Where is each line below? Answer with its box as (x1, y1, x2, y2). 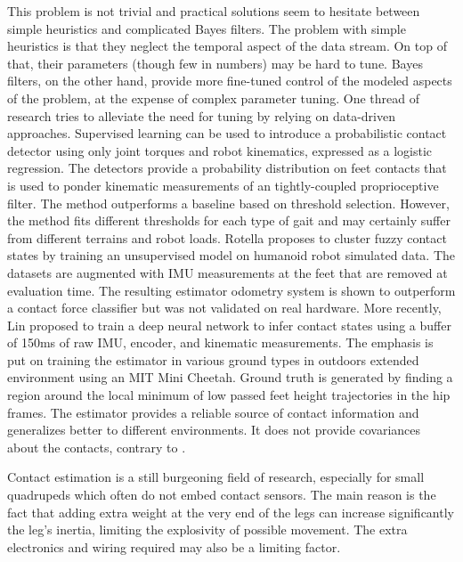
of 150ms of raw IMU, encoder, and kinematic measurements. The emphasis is (7, 333, 434, 352)
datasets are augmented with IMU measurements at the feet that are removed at (7, 263, 448, 281)
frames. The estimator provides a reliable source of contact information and (7, 403, 419, 421)
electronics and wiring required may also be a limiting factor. (7, 537, 341, 556)
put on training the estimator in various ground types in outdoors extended (7, 350, 419, 369)
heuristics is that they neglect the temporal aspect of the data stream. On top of (7, 37, 447, 55)
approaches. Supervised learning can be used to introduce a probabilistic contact (7, 124, 447, 143)
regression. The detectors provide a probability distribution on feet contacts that (7, 159, 447, 177)
